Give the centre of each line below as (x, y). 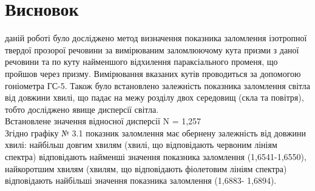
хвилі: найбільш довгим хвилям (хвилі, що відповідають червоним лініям (141, 145)
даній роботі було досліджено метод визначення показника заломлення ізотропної (156, 38)
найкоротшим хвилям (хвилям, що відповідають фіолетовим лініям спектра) (146, 168)
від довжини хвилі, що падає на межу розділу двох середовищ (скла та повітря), (154, 97)
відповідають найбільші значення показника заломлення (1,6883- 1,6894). (141, 180)
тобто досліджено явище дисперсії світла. (82, 109)
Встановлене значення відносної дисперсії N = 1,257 (103, 121)
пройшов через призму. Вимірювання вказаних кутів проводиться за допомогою (153, 73)
